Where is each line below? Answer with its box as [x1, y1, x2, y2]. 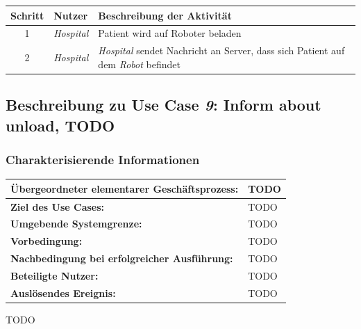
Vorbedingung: [10, 234, 83, 248]
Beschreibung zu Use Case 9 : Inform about [6, 94, 321, 115]
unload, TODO [6, 114, 115, 136]
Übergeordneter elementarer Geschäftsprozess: [10, 181, 239, 195]
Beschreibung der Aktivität [98, 8, 232, 22]
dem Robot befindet [98, 56, 180, 71]
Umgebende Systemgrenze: [10, 216, 142, 231]
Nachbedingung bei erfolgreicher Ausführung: [10, 251, 233, 266]
